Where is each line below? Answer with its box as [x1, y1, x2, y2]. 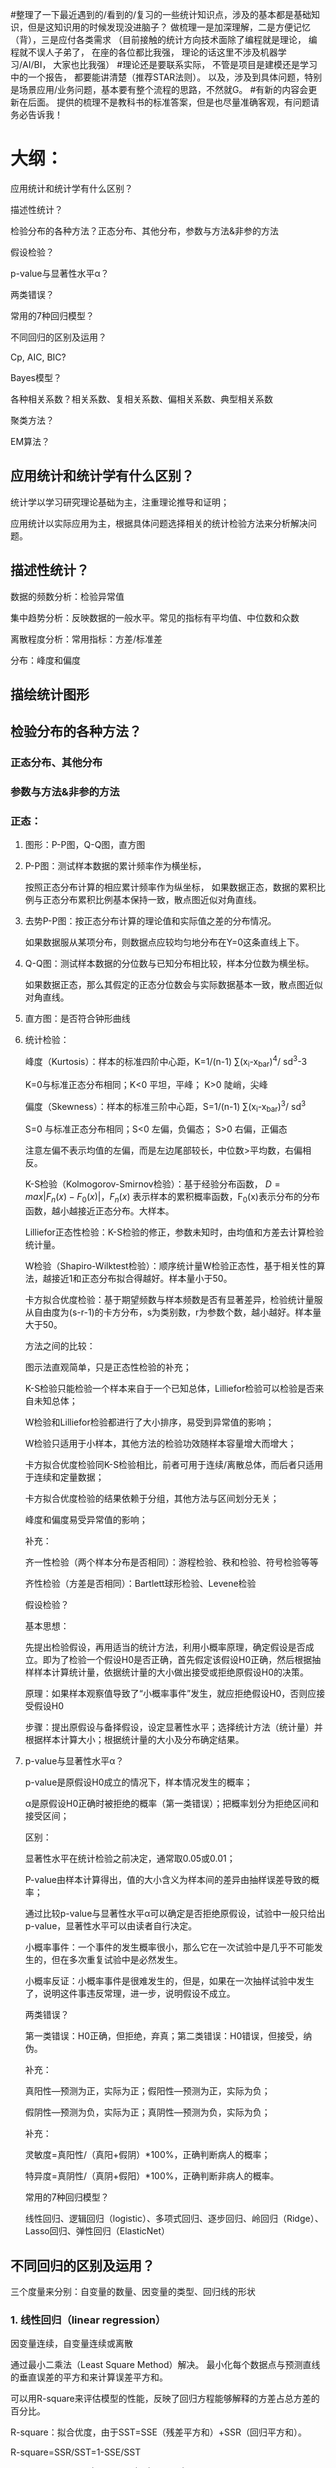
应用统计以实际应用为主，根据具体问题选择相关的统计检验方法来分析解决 [10, 517, 308, 529]
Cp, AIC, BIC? [10, 351, 67, 363]
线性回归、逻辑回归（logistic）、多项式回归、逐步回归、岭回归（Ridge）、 [24, 2213, 324, 2225]
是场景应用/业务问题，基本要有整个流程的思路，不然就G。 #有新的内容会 [10, 84, 309, 95]
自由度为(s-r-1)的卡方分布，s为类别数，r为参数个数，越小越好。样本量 [33, 1306, 322, 1318]
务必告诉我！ [10, 109, 63, 120]
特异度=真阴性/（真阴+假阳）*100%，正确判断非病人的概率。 [24, 2170, 280, 2182]
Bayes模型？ [10, 371, 62, 383]
